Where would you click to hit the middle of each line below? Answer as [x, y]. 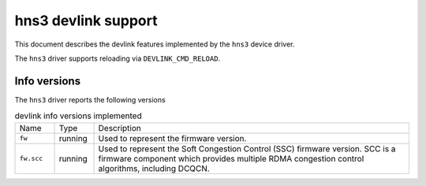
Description [120, 128]
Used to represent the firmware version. [172, 138]
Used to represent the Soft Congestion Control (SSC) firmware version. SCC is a [247, 148]
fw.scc [31, 159]
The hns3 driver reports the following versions [90, 99]
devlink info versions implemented [78, 116]
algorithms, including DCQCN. [154, 168]
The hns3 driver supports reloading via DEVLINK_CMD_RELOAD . [118, 58]
